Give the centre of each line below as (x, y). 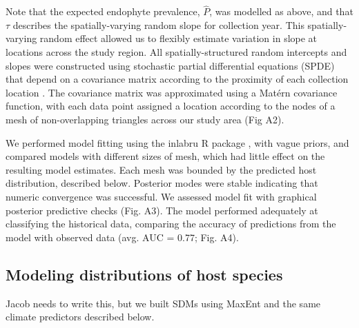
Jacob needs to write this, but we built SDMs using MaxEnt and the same (163, 303)
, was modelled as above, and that (281, 11)
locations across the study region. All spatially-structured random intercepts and (176, 52)
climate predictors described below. (80, 317)
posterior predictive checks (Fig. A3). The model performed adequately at (162, 210)
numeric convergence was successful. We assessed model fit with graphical (161, 196)
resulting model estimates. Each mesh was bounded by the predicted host (161, 169)
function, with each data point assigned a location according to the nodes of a (171, 106)
